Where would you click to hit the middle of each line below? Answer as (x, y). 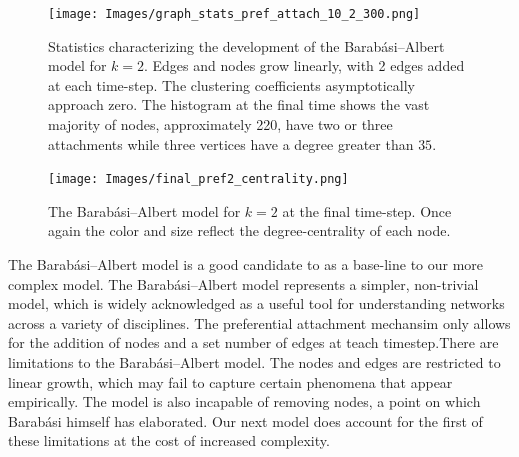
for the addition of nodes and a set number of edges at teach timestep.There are (253, 342)
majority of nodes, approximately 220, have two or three (220, 124)
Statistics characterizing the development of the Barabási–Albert (246, 45)
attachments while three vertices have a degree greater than (231, 143)
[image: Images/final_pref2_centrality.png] (198, 179)
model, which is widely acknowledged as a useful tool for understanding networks (256, 303)
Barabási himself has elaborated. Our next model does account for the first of (245, 420)
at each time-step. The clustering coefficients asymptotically (232, 84)
